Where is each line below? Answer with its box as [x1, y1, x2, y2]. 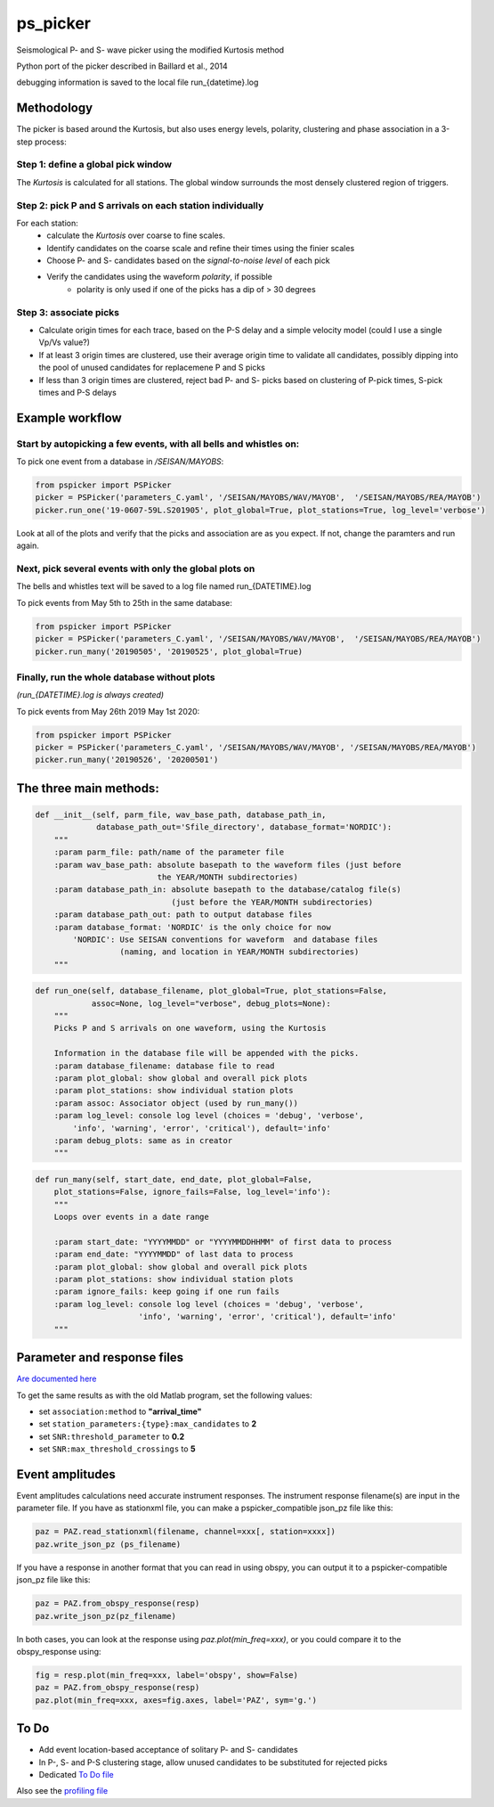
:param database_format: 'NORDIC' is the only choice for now [53, 922, 331, 932]
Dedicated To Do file [38, 1769, 115, 1779]
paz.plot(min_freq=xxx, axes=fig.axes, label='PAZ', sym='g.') [35, 1695, 318, 1705]
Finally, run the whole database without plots [16, 671, 215, 683]
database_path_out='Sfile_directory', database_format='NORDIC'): [96, 822, 393, 832]
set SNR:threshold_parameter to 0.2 [38, 1431, 185, 1442]
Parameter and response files [16, 1350, 184, 1365]
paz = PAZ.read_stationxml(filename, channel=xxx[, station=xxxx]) [35, 1526, 336, 1537]
